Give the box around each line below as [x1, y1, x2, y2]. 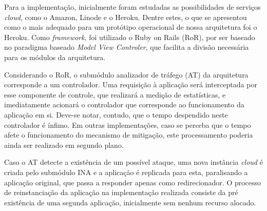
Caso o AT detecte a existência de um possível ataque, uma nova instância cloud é [4, 157, 263, 167]
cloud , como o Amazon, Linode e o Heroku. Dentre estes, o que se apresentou [4, 11, 247, 22]
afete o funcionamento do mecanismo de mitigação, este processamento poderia [4, 129, 253, 140]
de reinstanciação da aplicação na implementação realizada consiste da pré [4, 187, 238, 198]
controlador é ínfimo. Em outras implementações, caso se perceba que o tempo [4, 119, 251, 130]
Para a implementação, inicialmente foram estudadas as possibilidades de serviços [4, 2, 261, 12]
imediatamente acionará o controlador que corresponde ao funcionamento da [4, 99, 244, 110]
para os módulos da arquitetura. [4, 51, 106, 62]
